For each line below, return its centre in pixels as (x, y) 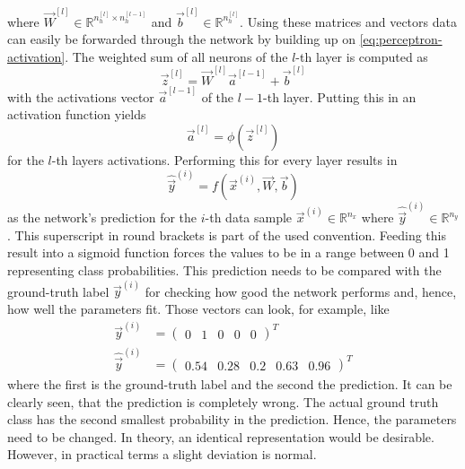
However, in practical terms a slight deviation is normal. (162, 454)
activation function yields (77, 114)
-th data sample (249, 217)
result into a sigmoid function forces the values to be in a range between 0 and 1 (228, 252)
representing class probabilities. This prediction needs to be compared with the (224, 270)
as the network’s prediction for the (102, 217)
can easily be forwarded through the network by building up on (182, 39)
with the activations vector (81, 96)
